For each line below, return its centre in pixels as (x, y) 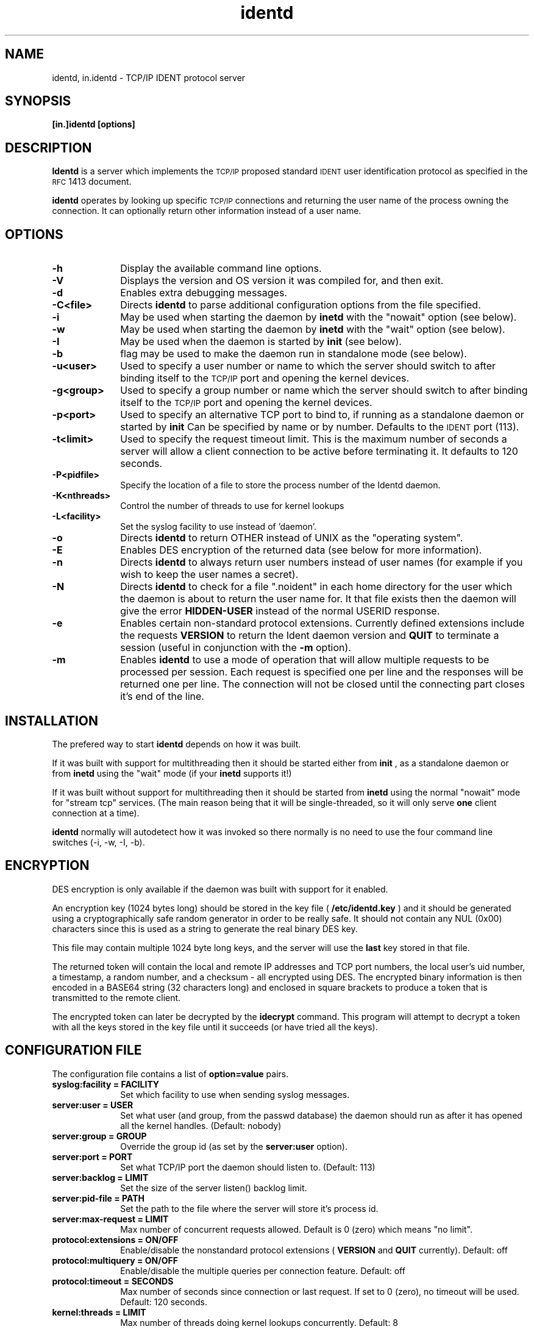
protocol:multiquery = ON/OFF (115, 1260)
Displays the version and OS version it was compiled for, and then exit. (282, 281)
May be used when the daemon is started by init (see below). (261, 342)
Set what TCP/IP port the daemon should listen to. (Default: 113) (248, 1167)
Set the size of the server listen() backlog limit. (214, 1188)
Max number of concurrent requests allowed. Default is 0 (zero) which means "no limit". (297, 1229)
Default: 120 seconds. (164, 1302)
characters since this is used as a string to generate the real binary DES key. (205, 928)
